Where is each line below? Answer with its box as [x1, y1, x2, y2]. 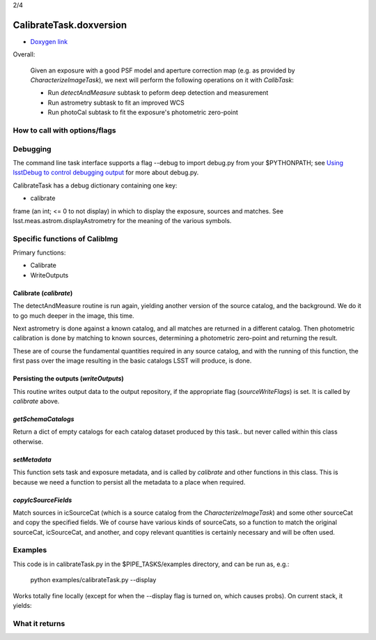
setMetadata [13, 455, 52, 464]
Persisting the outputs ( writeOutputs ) [13, 374, 125, 383]
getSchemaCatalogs [13, 415, 75, 423]
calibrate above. [13, 397, 60, 405]
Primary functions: [13, 248, 66, 257]
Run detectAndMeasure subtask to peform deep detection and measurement [47, 89, 269, 97]
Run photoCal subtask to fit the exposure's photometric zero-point [47, 108, 238, 116]
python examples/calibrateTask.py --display [30, 576, 157, 584]
